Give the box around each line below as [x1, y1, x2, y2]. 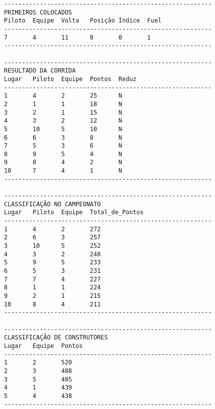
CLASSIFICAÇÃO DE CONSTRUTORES [4, 334, 108, 341]
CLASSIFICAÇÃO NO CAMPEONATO [4, 200, 101, 208]
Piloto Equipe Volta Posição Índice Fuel [4, 17, 161, 25]
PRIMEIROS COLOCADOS [4, 9, 72, 16]
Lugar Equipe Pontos [4, 342, 83, 349]
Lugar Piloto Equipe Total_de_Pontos [4, 209, 144, 216]
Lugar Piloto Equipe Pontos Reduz [4, 75, 136, 83]
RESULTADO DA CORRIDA [4, 67, 76, 75]
